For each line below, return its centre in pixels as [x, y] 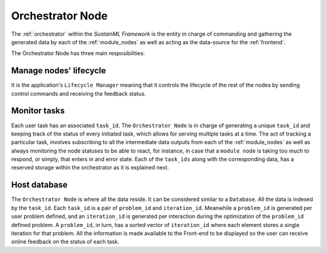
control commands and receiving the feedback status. [79, 93]
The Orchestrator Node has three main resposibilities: [78, 53]
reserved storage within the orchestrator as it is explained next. [90, 168]
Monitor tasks [38, 111]
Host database [39, 185]
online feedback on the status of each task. [65, 241]
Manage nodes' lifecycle [58, 71]
